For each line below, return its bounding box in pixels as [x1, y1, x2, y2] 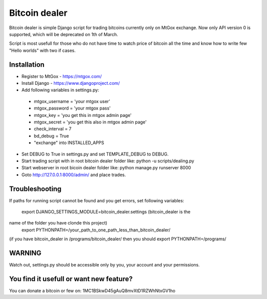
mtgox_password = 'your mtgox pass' [34, 105, 111, 111]
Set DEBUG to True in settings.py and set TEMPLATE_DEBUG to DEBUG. [21, 151, 169, 157]
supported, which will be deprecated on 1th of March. [9, 31, 118, 37]
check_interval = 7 [34, 126, 72, 132]
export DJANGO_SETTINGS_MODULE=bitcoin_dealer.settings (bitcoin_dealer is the [21, 209, 191, 215]
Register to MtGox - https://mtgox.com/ [21, 73, 102, 79]
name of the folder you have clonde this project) [9, 220, 107, 226]
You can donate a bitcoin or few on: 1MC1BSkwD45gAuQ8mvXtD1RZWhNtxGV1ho [9, 288, 176, 294]
